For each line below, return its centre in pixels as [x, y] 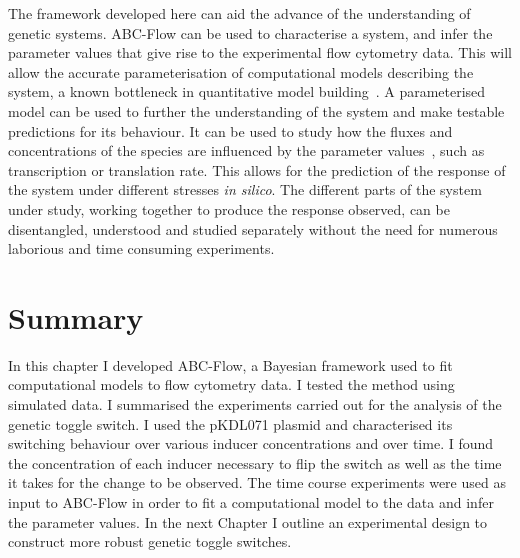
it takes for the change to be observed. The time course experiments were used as [257, 482]
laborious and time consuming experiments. [141, 248]
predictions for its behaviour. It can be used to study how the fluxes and [230, 130]
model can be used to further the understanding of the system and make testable [256, 110]
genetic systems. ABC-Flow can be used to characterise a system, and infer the [250, 32]
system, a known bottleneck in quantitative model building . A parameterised [247, 91]
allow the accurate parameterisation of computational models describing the [241, 71]
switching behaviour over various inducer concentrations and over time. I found [251, 443]
